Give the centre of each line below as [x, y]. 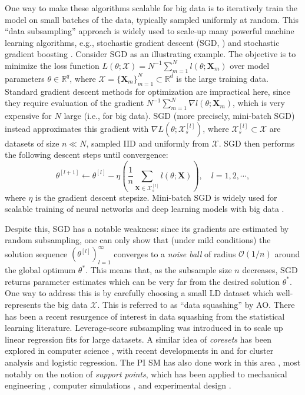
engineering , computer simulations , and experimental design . [118, 385]
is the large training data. [222, 78]
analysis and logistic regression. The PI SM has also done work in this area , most [153, 362]
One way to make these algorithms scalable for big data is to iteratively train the [151, 8]
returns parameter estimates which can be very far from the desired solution [142, 281]
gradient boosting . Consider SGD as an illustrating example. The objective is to [150, 54]
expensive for [28, 115]
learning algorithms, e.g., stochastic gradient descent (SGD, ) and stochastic [142, 42]
